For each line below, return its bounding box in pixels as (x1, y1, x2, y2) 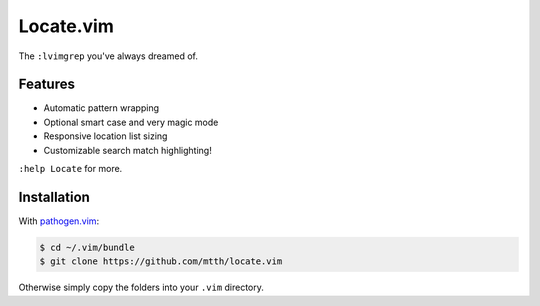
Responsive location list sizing (43, 130, 168, 142)
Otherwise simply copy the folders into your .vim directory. (18, 281, 265, 294)
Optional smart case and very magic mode (43, 116, 219, 128)
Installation (18, 188, 90, 205)
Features (18, 76, 75, 93)
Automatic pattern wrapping (43, 102, 160, 114)
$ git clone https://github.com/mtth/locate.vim (39, 256, 283, 267)
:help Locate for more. (18, 163, 123, 175)
